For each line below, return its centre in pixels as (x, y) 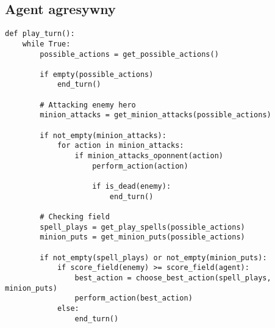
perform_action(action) (140, 166)
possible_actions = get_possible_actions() (129, 54)
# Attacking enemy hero (88, 105)
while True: (46, 44)
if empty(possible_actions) (97, 74)
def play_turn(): (40, 34)
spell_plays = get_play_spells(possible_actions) (142, 227)
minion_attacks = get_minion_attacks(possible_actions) (155, 115)
